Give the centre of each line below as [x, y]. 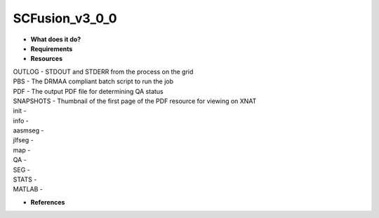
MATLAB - [28, 189]
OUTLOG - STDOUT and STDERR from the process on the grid [103, 71]
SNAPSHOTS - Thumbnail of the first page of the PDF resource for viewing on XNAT [135, 101]
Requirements [52, 48]
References [48, 202]
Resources [47, 59]
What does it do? [56, 39]
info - [21, 121]
